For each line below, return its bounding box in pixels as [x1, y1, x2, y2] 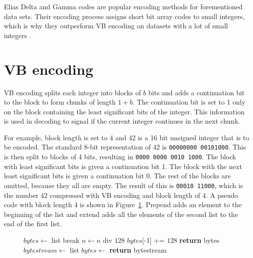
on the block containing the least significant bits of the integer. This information [4, 106, 245, 116]
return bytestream [109, 244, 167, 255]
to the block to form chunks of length [4, 97, 116, 107]
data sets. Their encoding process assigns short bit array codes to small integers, [4, 11, 245, 21]
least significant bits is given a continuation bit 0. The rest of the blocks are [4, 171, 231, 181]
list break [51, 235, 80, 245]
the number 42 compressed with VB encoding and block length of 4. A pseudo [4, 190, 238, 200]
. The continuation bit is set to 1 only [132, 97, 246, 107]
